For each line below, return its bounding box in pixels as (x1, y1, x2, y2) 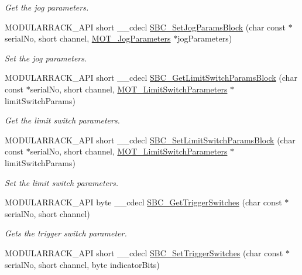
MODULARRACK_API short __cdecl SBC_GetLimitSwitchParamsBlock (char (5, 71, 297, 84)
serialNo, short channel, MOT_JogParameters (5, 32, 171, 44)
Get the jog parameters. (5, 1, 89, 13)
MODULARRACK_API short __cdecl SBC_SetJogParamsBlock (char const (5, 20, 286, 33)
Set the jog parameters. (5, 51, 87, 64)
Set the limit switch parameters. (5, 176, 118, 188)
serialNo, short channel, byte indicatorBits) (5, 258, 160, 270)
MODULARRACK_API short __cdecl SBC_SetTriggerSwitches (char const (5, 246, 283, 259)
